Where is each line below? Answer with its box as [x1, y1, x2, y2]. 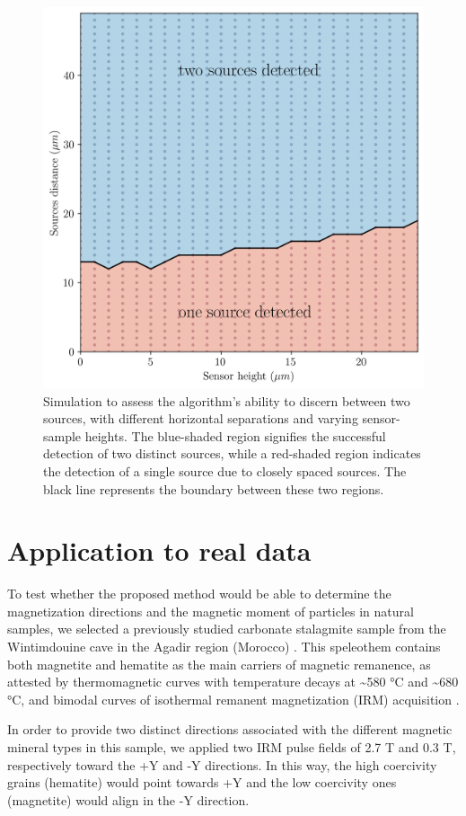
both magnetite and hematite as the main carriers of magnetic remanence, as [7, 654, 431, 673]
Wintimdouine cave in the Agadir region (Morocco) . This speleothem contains [7, 637, 441, 656]
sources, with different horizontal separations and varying [43, 409, 358, 428]
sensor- [362, 409, 400, 428]
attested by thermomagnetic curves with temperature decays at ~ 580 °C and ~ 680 [7, 672, 459, 691]
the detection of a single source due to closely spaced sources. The [43, 461, 407, 480]
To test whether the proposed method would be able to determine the [7, 584, 391, 603]
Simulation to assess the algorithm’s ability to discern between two [43, 391, 410, 410]
